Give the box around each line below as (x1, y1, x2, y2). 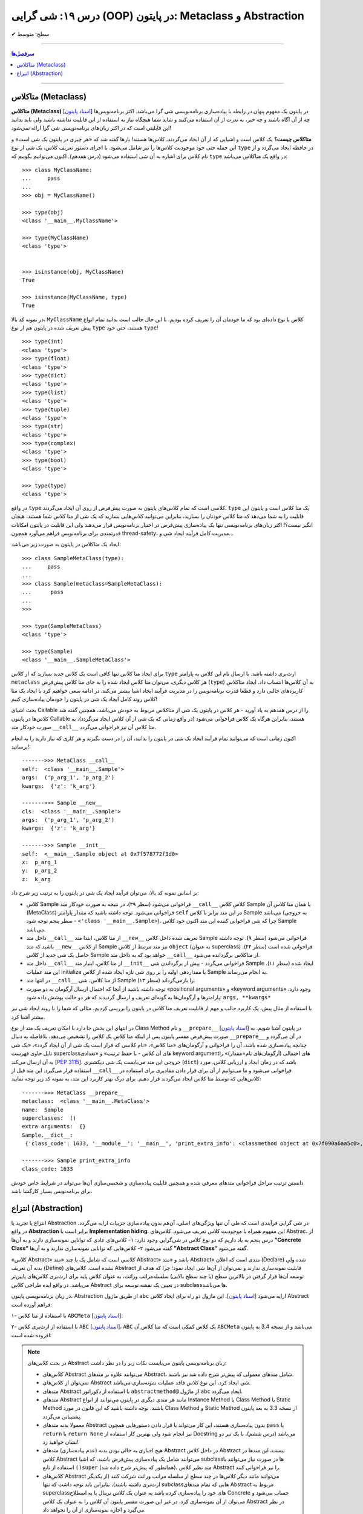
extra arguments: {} (22, 1123, 86, 1130)
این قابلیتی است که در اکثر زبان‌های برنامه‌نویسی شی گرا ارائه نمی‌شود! (11, 124, 172, 131)
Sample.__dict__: (22, 1131, 73, 1139)
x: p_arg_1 (22, 859, 57, 866)
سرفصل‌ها (11, 50, 34, 57)
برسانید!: (11, 742, 31, 750)
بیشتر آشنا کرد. (11, 1013, 45, 1020)
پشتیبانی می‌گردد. (42, 1413, 82, 1420)
